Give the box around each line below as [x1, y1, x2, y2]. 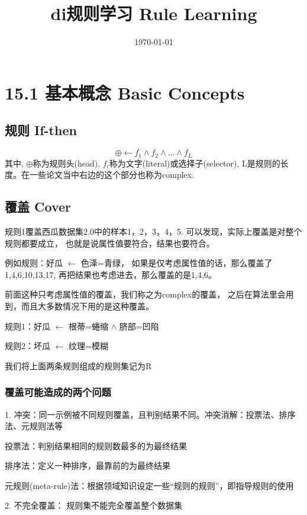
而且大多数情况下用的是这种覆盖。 [21, 299, 154, 312]
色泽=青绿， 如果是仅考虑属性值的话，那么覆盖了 [81, 257, 273, 269]
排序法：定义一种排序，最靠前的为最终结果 [5, 459, 170, 472]
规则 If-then [5, 121, 77, 139]
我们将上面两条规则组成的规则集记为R [5, 359, 152, 372]
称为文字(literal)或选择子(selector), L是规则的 [109, 156, 280, 169]
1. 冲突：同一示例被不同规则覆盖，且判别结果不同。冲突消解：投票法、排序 [5, 408, 296, 420]
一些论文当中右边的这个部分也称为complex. [29, 168, 195, 181]
